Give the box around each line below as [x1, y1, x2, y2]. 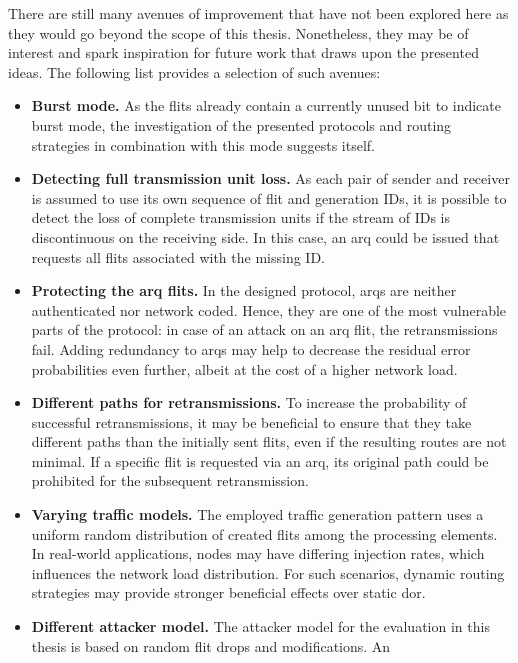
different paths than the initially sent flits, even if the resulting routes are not [31, 431, 507, 452]
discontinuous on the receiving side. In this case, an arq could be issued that [31, 226, 500, 247]
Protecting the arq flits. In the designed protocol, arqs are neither [31, 280, 457, 301]
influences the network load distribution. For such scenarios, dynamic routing [31, 562, 505, 583]
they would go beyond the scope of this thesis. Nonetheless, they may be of [8, 22, 469, 43]
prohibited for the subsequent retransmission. [31, 470, 309, 491]
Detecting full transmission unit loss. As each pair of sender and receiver [31, 168, 510, 189]
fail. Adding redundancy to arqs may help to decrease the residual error [31, 338, 471, 359]
